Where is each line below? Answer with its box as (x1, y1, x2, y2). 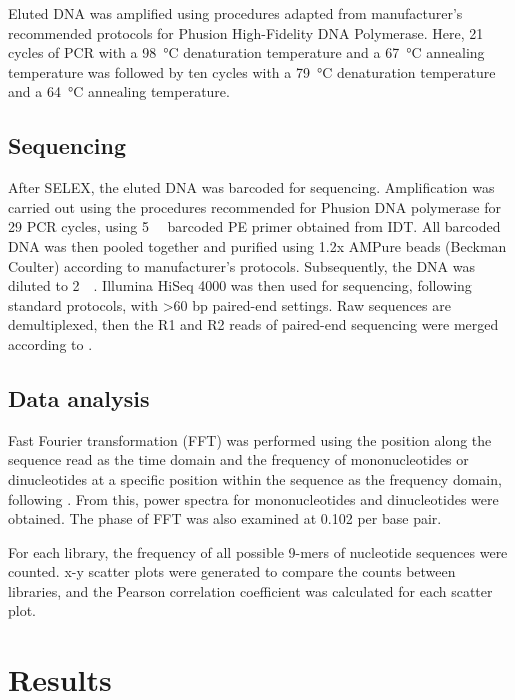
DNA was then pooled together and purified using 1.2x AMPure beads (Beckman (8, 235, 507, 256)
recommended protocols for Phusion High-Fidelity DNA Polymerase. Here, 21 (8, 22, 484, 43)
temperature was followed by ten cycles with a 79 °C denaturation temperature (8, 61, 496, 82)
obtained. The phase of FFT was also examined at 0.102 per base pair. (8, 508, 442, 529)
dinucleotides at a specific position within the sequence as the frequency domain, (8, 468, 502, 489)
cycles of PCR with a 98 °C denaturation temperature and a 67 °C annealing (8, 42, 485, 63)
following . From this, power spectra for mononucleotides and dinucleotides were (8, 488, 499, 509)
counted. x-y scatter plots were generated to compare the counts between (8, 561, 456, 582)
